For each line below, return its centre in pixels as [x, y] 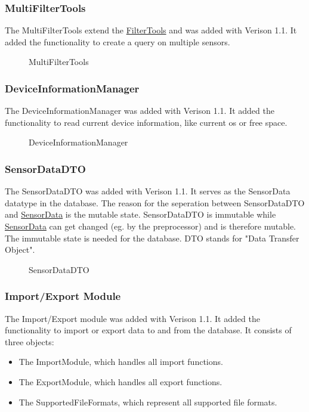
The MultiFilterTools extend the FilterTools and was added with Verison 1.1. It [151, 30]
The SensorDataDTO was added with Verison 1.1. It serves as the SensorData [148, 191]
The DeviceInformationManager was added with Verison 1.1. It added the [140, 111]
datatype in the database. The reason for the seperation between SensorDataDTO [155, 202]
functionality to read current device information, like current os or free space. [146, 122]
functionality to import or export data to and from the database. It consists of [148, 330]
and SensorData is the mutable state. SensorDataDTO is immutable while [140, 214]
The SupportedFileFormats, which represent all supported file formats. [148, 402]
